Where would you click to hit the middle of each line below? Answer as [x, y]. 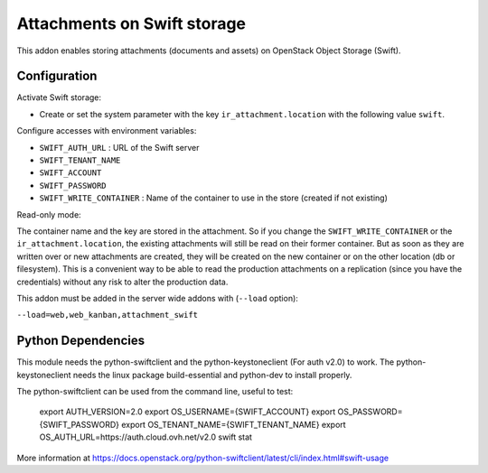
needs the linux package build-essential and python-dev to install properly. [212, 375]
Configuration [57, 76]
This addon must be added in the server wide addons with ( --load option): [157, 298]
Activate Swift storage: [59, 97]
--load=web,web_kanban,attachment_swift [108, 315]
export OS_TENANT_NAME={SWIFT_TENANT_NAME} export [234, 424]
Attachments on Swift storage [131, 23]
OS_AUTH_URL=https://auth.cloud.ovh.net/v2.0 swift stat [146, 437]
